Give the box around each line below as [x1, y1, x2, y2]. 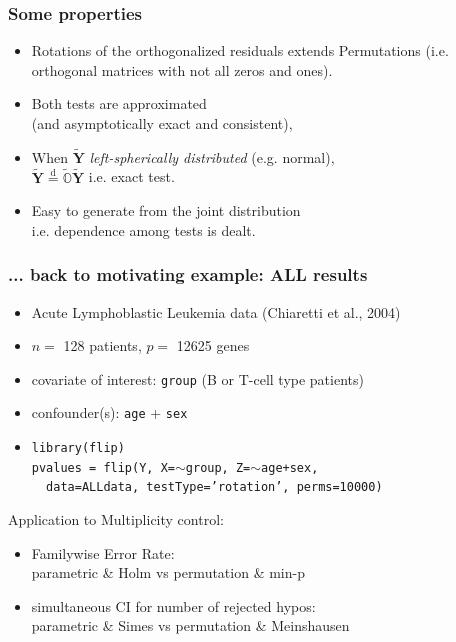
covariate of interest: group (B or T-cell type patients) [31, 368, 364, 389]
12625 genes [176, 335, 250, 356]
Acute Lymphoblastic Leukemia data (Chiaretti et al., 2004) [31, 301, 401, 322]
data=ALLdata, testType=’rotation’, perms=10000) [46, 480, 383, 495]
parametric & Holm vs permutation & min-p [31, 562, 305, 583]
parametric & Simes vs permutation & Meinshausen [31, 615, 350, 636]
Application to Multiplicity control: [8, 509, 224, 530]
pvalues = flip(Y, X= [31, 460, 175, 475]
